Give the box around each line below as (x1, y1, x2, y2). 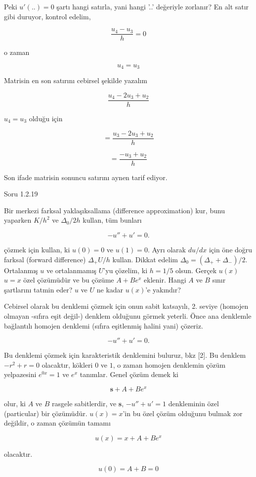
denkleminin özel (168, 398, 219, 409)
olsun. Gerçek (175, 265, 217, 275)
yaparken (4, 215, 32, 225)
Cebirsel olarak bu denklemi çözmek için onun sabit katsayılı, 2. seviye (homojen (4, 301, 249, 311)
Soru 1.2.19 (4, 189, 38, 199)
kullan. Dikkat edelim (112, 254, 178, 264)
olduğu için (29, 113, 63, 123)
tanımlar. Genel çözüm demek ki (80, 369, 178, 380)
